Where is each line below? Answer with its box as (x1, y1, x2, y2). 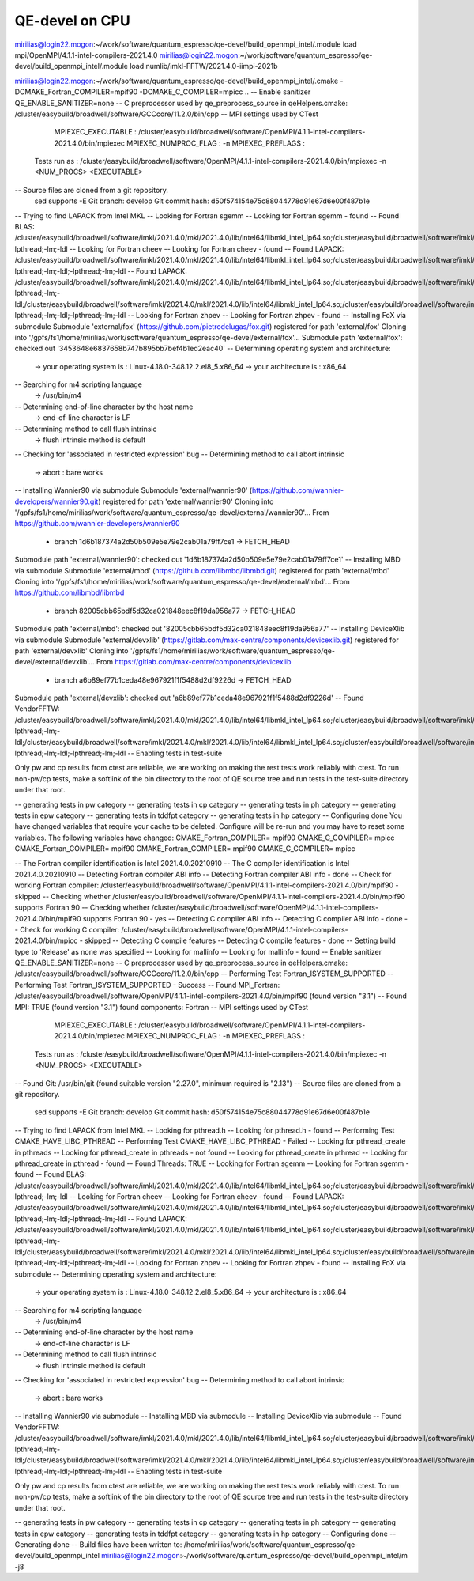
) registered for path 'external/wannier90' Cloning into (97, 497, 274, 506)
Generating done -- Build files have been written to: (14, 1540, 182, 1549)
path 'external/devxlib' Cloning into (14, 645, 130, 656)
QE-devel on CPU (14, 12, 130, 29)
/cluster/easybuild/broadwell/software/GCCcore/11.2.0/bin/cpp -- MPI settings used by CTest (14, 109, 319, 119)
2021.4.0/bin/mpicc (14, 936, 78, 945)
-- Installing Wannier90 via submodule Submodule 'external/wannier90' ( (14, 486, 253, 495)
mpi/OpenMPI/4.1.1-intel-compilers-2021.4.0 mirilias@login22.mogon (14, 50, 239, 59)
